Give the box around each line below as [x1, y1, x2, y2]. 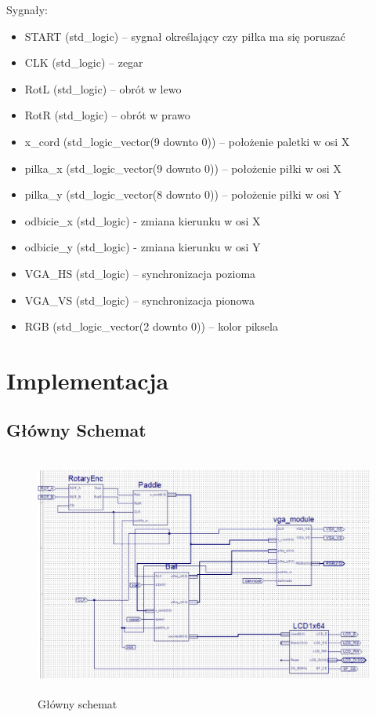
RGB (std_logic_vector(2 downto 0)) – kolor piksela [24, 318, 278, 335]
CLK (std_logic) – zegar [24, 54, 143, 71]
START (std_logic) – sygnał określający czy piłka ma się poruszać [24, 27, 345, 44]
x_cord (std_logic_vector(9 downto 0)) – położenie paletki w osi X [24, 133, 350, 149]
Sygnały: [6, 2, 48, 17]
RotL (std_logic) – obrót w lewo [24, 80, 182, 97]
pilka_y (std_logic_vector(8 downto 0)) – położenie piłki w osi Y [24, 186, 342, 203]
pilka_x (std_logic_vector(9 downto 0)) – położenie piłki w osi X [24, 159, 342, 176]
